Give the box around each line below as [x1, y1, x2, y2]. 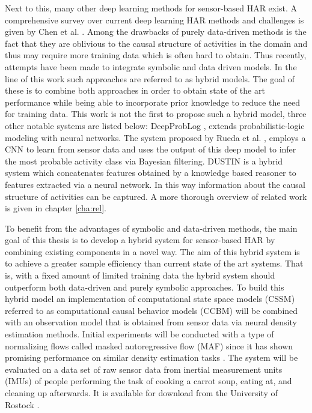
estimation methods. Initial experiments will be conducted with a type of [5, 328, 274, 340]
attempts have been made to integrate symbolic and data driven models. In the [5, 60, 297, 73]
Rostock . [5, 398, 40, 411]
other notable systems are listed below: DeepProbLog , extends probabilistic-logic [5, 119, 305, 131]
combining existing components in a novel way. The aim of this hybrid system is [5, 245, 300, 258]
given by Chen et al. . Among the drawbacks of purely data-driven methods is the [5, 25, 307, 38]
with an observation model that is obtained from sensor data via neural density [5, 316, 297, 328]
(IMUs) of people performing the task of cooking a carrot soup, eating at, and [5, 375, 292, 387]
